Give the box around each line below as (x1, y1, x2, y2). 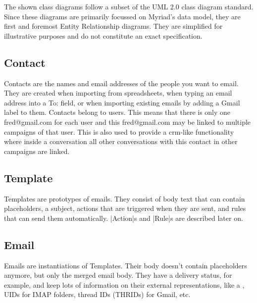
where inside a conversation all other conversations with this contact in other (4, 136, 238, 147)
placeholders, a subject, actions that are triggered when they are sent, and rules (4, 203, 246, 213)
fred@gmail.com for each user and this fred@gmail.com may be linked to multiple (4, 116, 251, 127)
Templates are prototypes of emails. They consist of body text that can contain (4, 193, 245, 203)
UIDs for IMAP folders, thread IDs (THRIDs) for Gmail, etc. (4, 289, 191, 300)
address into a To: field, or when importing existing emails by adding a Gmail (4, 97, 240, 107)
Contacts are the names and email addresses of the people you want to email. (4, 78, 239, 88)
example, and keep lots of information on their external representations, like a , (4, 279, 245, 290)
